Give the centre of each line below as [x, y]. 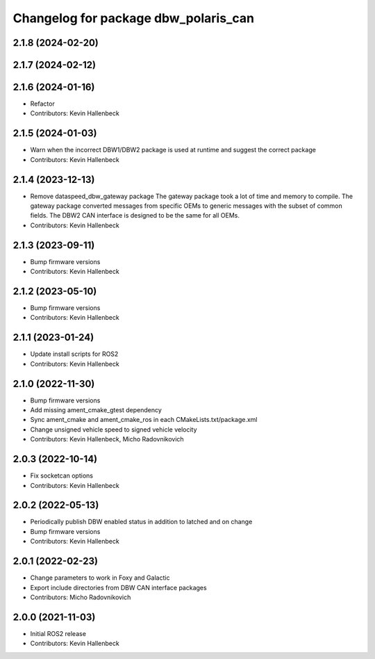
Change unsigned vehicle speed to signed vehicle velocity [114, 429]
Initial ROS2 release [58, 633]
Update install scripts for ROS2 [74, 354]
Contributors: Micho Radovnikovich [81, 597]
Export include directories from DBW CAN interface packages [119, 587]
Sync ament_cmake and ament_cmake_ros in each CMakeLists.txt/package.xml [144, 420]
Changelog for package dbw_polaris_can [134, 18]
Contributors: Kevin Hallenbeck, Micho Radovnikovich [107, 439]
